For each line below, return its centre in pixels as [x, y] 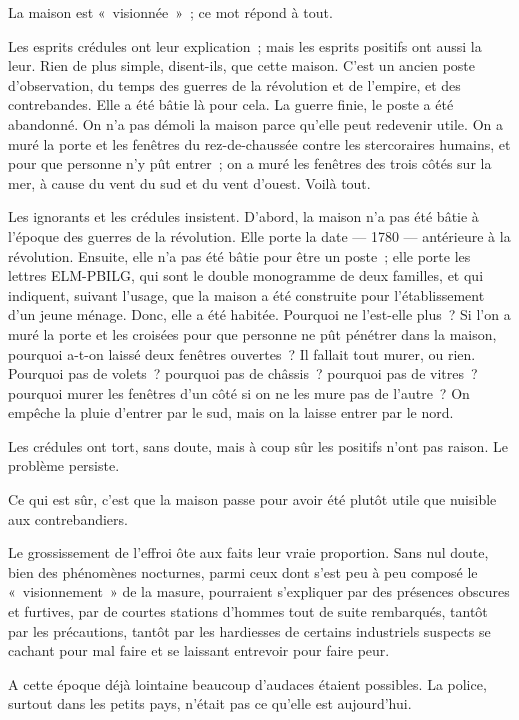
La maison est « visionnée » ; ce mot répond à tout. [170, 12]
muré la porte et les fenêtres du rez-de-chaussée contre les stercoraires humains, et [259, 143]
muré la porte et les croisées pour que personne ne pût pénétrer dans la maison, [252, 333]
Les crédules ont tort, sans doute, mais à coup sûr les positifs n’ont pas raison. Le [258, 445]
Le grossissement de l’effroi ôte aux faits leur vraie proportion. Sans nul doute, [248, 552]
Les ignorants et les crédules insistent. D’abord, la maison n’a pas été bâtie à [243, 216]
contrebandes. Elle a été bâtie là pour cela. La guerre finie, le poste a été [231, 104]
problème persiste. [64, 465]
